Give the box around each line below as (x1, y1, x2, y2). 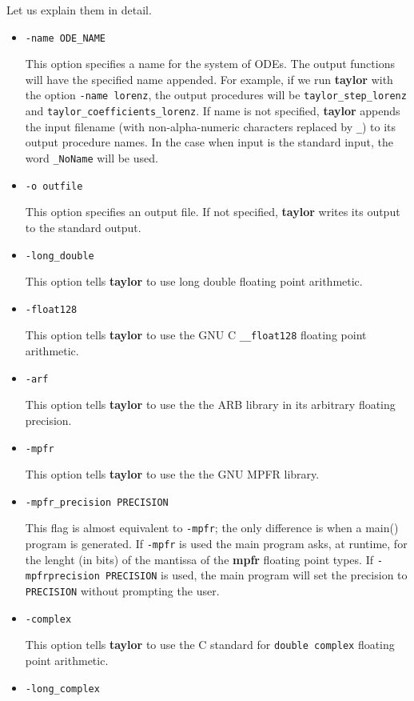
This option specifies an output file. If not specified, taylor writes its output (25, 203, 400, 220)
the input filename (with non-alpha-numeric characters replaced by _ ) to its (25, 118, 396, 134)
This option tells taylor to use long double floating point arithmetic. (25, 273, 363, 290)
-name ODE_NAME (25, 32, 106, 44)
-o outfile (25, 180, 83, 192)
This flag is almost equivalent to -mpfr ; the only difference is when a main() (25, 519, 399, 536)
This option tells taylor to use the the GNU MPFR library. (25, 466, 320, 483)
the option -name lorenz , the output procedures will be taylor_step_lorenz (25, 86, 407, 103)
